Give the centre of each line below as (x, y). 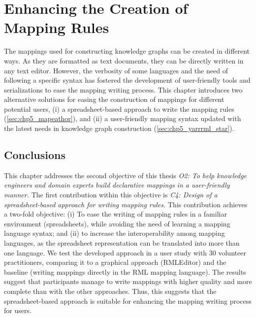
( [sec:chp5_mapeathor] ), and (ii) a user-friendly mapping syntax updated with (123, 118)
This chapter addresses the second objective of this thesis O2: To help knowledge (126, 175)
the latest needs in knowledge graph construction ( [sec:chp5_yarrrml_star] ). (119, 128)
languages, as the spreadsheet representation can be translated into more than (122, 243)
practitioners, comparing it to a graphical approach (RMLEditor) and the (115, 262)
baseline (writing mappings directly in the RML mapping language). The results (125, 271)
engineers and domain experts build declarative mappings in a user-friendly (117, 185)
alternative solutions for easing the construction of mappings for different (114, 99)
